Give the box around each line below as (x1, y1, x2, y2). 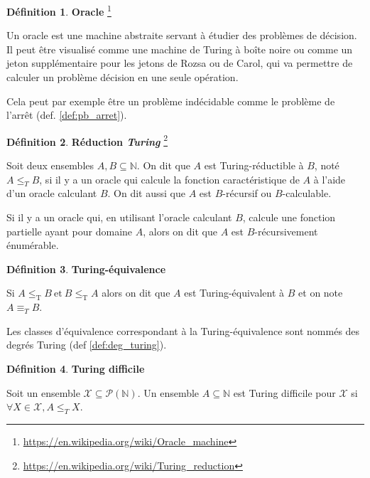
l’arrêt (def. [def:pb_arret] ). (6, 107, 127, 122)
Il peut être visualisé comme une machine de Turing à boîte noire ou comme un (6, 41, 353, 56)
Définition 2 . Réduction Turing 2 (6, 132, 168, 149)
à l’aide (313, 171, 346, 186)
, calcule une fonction (242, 210, 336, 225)
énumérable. (6, 238, 59, 253)
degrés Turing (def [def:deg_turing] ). (6, 337, 167, 352)
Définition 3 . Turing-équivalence (6, 261, 166, 276)
